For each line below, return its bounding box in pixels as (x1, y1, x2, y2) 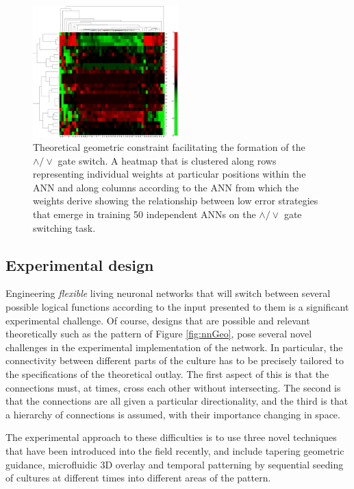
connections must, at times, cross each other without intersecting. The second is (5, 380, 341, 394)
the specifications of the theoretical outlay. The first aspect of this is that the (5, 367, 329, 381)
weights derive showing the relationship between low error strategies (33, 193, 318, 208)
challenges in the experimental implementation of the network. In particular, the (5, 339, 343, 354)
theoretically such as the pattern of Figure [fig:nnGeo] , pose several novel (5, 326, 312, 341)
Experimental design (5, 254, 154, 275)
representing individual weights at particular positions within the (33, 167, 306, 181)
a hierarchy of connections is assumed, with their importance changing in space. (5, 407, 340, 421)
